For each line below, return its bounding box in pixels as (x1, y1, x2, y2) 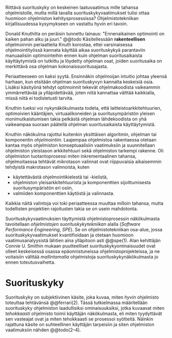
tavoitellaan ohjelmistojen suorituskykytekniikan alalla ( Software (5, 221, 141, 227)
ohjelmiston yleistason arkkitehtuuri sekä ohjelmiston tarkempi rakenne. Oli (5, 148, 164, 153)
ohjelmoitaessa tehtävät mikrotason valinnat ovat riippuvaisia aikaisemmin (5, 158, 162, 165)
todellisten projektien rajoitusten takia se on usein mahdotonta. (5, 206, 138, 212)
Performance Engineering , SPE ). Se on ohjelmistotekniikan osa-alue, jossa (5, 227, 163, 232)
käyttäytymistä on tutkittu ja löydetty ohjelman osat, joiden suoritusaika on (5, 58, 163, 64)
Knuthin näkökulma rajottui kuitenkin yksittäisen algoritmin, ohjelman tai (5, 131, 157, 137)
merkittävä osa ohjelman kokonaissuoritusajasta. (5, 64, 108, 69)
